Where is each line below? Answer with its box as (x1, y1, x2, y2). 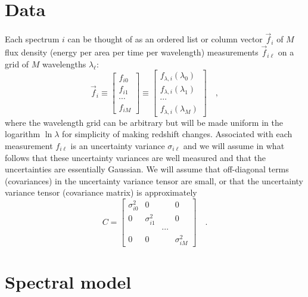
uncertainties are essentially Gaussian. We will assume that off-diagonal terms (5, 163, 289, 175)
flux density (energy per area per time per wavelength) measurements (5, 46, 259, 58)
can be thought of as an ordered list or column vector (67, 33, 263, 45)
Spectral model (5, 270, 132, 294)
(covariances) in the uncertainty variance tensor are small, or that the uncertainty (5, 174, 303, 187)
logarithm (5, 128, 41, 140)
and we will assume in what (183, 140, 285, 152)
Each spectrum (5, 33, 60, 45)
